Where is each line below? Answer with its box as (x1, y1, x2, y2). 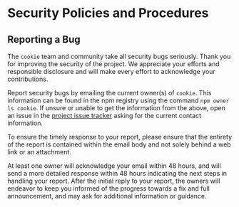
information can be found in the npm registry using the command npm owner (7, 96, 230, 105)
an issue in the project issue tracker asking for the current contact (7, 112, 202, 120)
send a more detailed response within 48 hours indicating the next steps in (7, 169, 227, 177)
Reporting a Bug (7, 33, 81, 46)
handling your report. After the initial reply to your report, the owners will (7, 176, 220, 185)
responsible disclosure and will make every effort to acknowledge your (7, 68, 215, 75)
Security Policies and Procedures (7, 5, 209, 21)
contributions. (7, 75, 49, 83)
